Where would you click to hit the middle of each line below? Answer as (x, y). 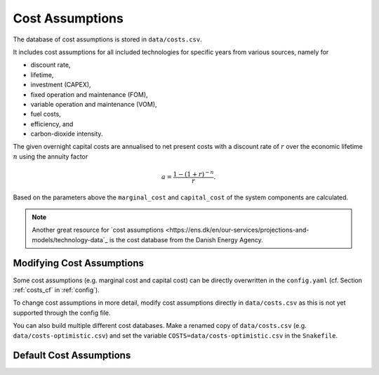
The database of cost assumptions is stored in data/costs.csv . (108, 39)
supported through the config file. (62, 312)
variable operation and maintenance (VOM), (94, 104)
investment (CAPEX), (61, 85)
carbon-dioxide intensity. (67, 134)
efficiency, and (52, 124)
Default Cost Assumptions (72, 356)
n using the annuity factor (51, 156)
